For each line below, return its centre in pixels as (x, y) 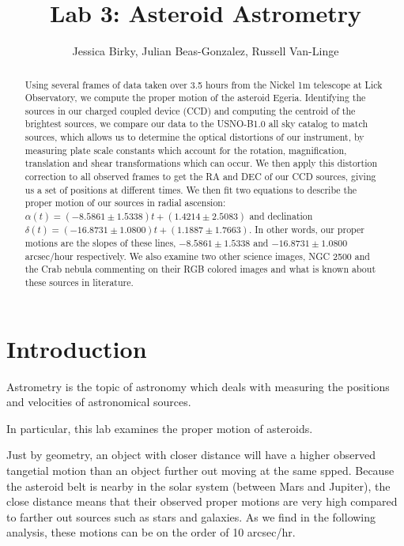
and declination (281, 216)
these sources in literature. (79, 282)
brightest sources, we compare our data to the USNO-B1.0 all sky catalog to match (196, 124)
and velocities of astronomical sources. (99, 402)
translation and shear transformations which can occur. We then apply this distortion (201, 163)
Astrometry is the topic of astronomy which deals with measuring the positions (198, 386)
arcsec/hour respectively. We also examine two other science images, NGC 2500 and (197, 256)
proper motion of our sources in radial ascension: (125, 203)
